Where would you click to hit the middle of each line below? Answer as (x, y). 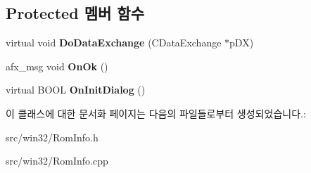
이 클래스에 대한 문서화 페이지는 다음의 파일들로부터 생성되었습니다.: (156, 113)
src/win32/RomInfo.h (52, 137)
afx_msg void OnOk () (57, 66)
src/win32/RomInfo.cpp (57, 161)
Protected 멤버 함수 (75, 13)
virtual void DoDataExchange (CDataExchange (114, 43)
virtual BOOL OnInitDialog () (76, 90)
